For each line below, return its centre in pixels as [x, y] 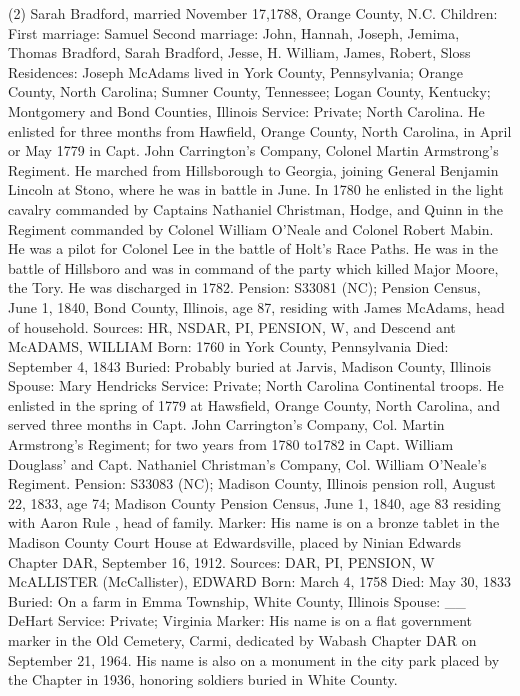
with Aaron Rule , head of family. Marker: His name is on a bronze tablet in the [254, 522]
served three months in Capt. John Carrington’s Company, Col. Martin [226, 424]
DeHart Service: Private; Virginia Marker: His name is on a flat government [240, 620]
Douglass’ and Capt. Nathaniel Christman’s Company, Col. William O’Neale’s [247, 463]
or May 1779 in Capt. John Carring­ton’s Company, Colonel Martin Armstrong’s [253, 150]
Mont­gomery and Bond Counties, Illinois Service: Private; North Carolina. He [246, 110]
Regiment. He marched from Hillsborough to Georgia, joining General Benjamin [253, 169]
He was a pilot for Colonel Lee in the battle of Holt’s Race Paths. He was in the [253, 248]
